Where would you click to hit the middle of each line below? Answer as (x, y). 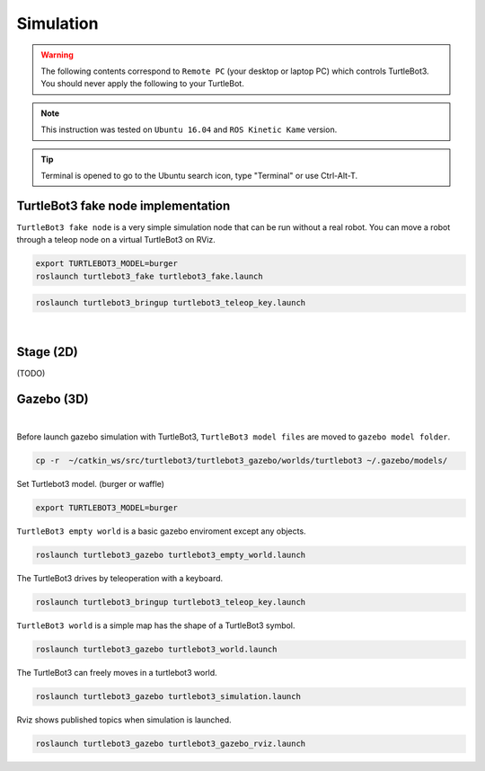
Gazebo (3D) (53, 399)
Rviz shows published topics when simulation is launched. (124, 720)
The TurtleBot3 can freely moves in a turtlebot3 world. (117, 673)
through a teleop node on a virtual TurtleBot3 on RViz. (116, 240)
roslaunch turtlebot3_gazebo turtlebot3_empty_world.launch (171, 555)
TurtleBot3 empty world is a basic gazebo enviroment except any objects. (161, 531)
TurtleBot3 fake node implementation (123, 205)
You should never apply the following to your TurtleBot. (142, 84)
